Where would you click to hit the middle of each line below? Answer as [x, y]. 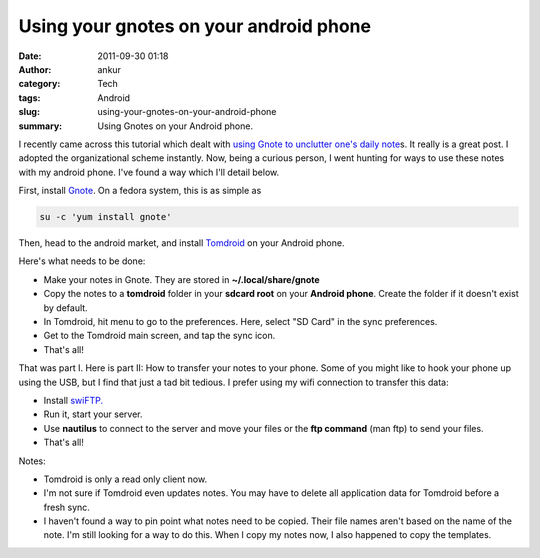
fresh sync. [66, 507]
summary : [40, 126]
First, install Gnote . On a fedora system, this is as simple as [140, 191]
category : [39, 84]
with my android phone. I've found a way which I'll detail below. [149, 172]
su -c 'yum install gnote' [105, 217]
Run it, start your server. [93, 414]
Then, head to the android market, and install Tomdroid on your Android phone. [181, 243]
